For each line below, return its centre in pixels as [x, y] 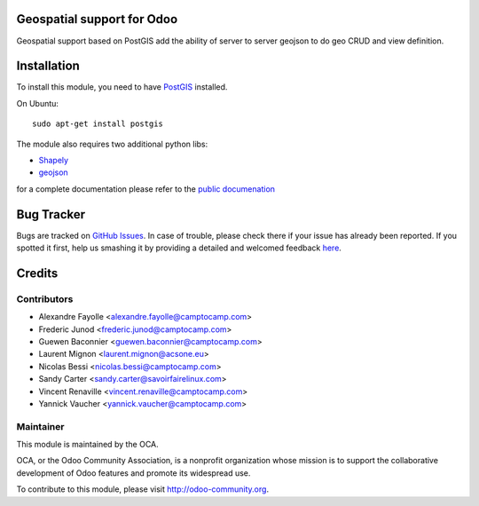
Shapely [54, 160]
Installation [48, 66]
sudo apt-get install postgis [98, 124]
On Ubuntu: [38, 103]
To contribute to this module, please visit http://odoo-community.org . [143, 489]
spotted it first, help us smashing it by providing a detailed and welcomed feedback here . [179, 248]
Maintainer [40, 426]
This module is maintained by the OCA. [87, 445]
